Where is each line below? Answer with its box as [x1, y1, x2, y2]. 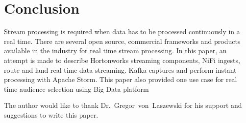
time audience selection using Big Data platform [4, 83, 149, 94]
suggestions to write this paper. [4, 109, 98, 120]
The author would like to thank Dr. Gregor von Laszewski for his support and [4, 100, 242, 110]
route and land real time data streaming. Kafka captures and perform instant [4, 64, 237, 75]
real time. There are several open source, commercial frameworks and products [4, 36, 241, 46]
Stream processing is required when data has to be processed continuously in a [4, 26, 240, 37]
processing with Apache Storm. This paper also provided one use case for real [4, 74, 237, 84]
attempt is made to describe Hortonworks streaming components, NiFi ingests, [4, 55, 240, 65]
